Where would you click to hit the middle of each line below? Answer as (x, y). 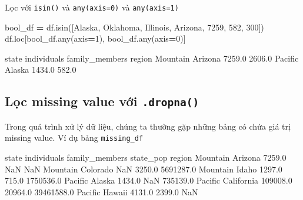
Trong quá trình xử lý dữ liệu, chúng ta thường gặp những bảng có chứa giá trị (148, 126)
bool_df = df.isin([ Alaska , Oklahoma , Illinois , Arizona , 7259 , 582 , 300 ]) (134, 27)
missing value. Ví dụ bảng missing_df (74, 138)
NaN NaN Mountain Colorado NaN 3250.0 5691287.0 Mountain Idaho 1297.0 (144, 169)
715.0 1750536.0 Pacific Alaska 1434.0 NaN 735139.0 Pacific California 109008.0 (149, 180)
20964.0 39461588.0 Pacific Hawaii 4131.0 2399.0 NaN (101, 191)
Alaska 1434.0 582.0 (41, 70)
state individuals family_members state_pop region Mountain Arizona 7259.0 (146, 157)
